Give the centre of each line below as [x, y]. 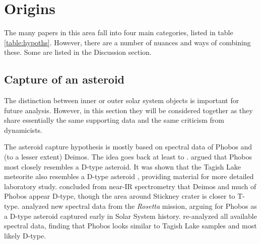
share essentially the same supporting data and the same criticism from [114, 120]
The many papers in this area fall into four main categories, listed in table [119, 32]
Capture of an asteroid [64, 79]
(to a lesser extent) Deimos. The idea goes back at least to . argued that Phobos [128, 157]
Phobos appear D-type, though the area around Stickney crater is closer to [120, 196]
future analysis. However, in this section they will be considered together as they [128, 110]
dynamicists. [23, 130]
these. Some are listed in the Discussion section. [78, 52]
